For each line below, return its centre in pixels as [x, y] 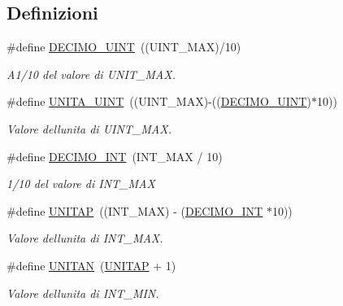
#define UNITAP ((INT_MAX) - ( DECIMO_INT [135, 210]
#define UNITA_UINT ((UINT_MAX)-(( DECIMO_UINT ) [159, 101]
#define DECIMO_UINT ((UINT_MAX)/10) [124, 47]
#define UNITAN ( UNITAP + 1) [91, 265]
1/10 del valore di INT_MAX [81, 184]
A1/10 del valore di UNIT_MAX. [91, 74]
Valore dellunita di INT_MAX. [85, 238]
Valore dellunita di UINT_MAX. [89, 128]
